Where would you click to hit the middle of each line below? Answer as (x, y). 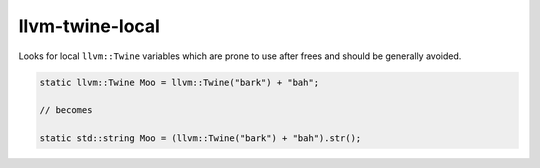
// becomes (66, 110)
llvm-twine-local (89, 26)
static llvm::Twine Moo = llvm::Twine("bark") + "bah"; (179, 82)
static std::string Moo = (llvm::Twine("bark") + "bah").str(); (200, 138)
